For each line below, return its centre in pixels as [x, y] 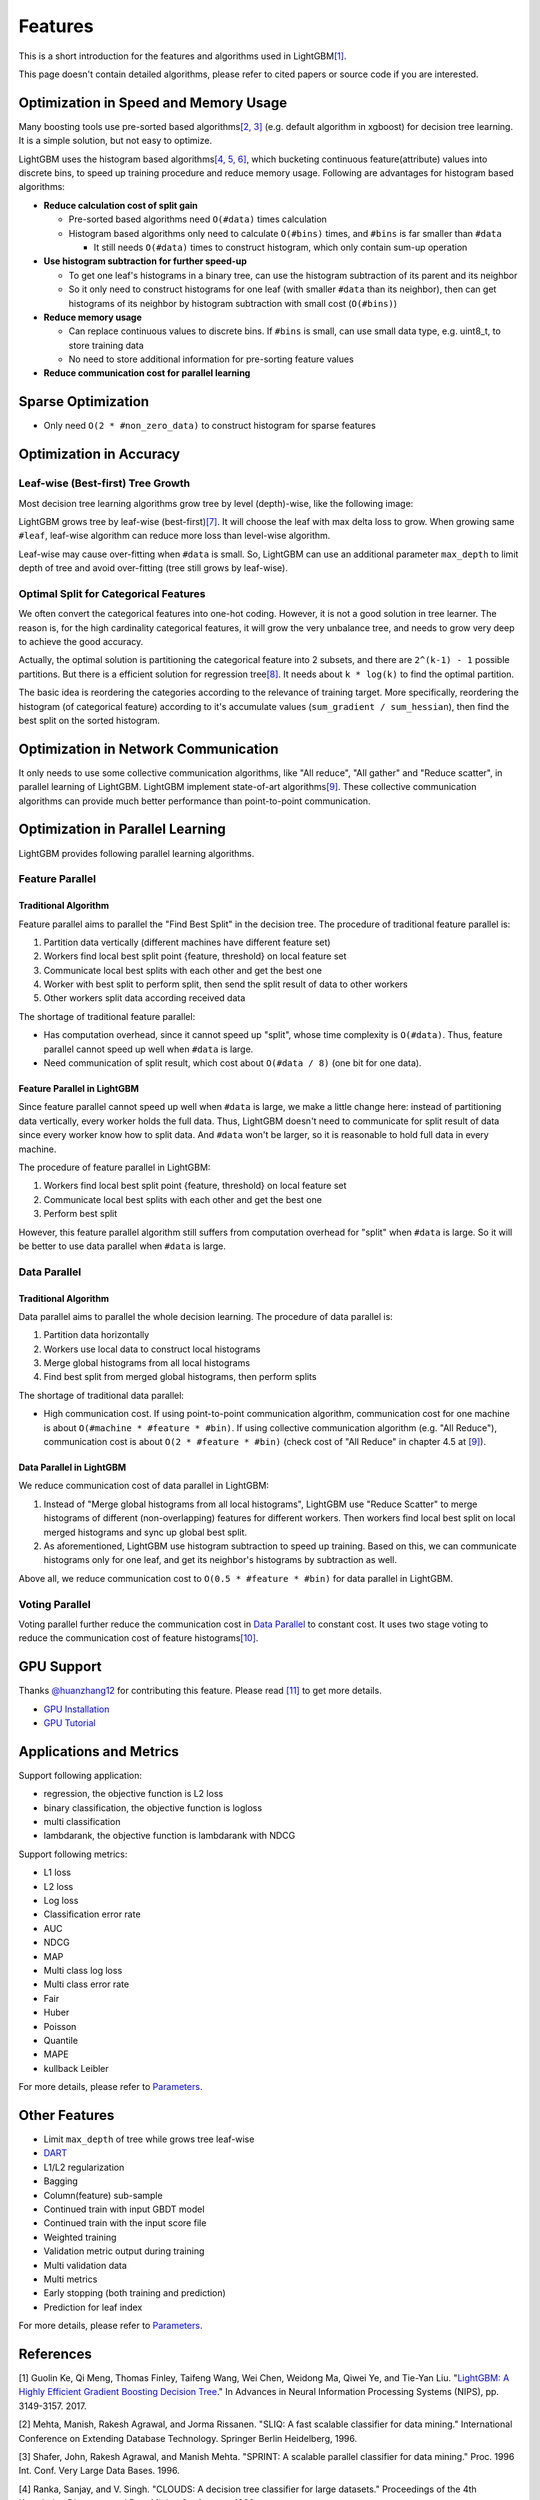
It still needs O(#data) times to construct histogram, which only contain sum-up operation [280, 247]
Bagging [61, 2181]
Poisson [60, 2026]
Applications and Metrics [99, 1751]
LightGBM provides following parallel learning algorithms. [136, 853]
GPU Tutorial [69, 1722]
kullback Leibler [76, 2068]
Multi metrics [70, 2279]
